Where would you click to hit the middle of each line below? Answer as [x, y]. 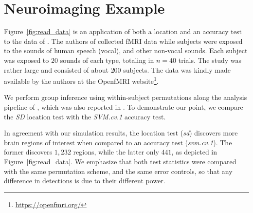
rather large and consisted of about [56, 69]
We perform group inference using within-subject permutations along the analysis [126, 97]
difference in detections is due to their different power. [85, 181]
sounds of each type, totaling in [107, 60]
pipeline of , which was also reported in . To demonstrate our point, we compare [124, 106]
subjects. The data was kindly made [177, 69]
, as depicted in [194, 152]
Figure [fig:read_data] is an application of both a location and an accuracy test [123, 31]
